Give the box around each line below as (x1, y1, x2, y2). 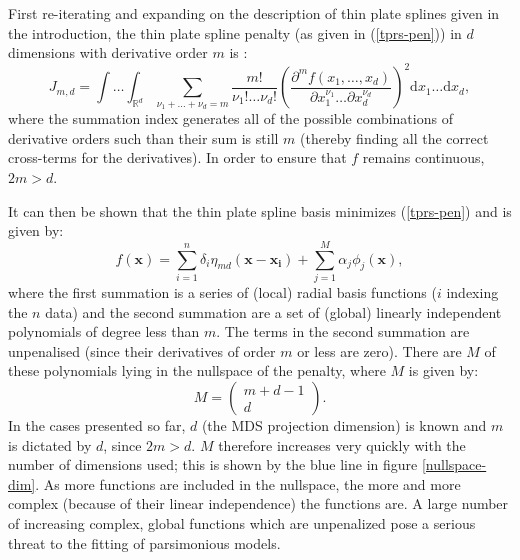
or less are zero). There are (297, 340, 462, 361)
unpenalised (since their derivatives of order (8, 340, 276, 361)
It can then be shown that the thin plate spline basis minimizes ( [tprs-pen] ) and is (8, 200, 512, 221)
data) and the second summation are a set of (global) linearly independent (45, 301, 502, 322)
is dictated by (8, 434, 92, 455)
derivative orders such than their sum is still (8, 127, 279, 148)
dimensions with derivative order (8, 42, 208, 63)
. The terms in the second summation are (216, 321, 470, 342)
